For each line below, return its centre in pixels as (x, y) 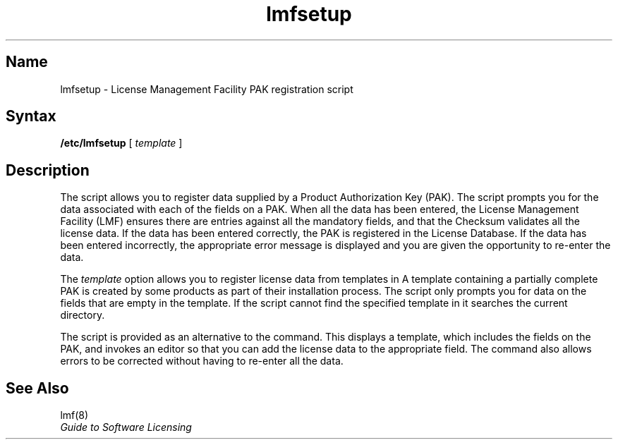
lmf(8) (74, 415)
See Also (37, 388)
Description (48, 170)
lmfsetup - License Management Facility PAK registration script (207, 89)
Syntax (31, 116)
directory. (83, 315)
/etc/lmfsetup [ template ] (121, 143)
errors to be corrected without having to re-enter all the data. (202, 361)
